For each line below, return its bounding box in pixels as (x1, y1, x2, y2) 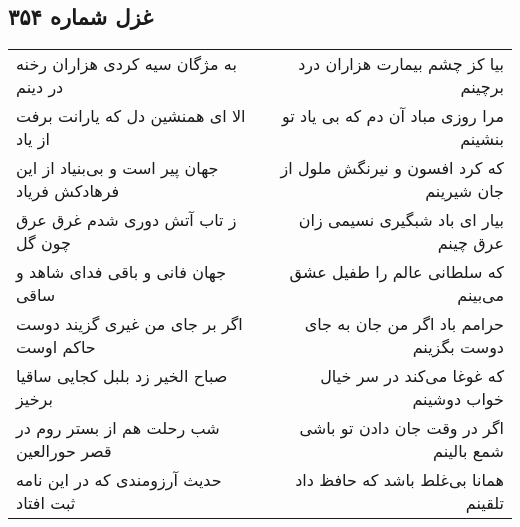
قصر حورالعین (16, 439, 112, 463)
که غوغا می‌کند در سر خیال (320, 364, 504, 388)
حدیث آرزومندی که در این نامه (16, 468, 222, 492)
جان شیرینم (425, 179, 504, 203)
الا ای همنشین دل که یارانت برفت (16, 104, 246, 128)
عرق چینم (437, 231, 504, 255)
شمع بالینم (432, 439, 504, 463)
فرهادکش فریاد (16, 179, 120, 203)
